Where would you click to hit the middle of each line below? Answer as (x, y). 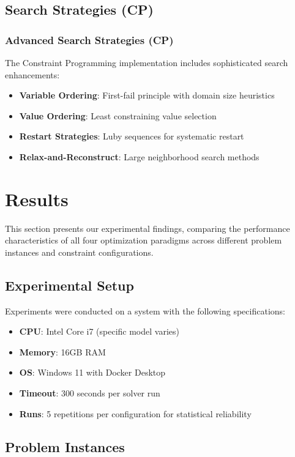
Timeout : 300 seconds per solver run (90, 393)
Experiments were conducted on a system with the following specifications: (145, 310)
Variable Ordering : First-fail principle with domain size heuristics (147, 95)
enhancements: (32, 74)
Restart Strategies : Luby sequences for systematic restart (132, 136)
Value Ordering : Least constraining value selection (118, 115)
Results (37, 199)
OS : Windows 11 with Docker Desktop (92, 372)
